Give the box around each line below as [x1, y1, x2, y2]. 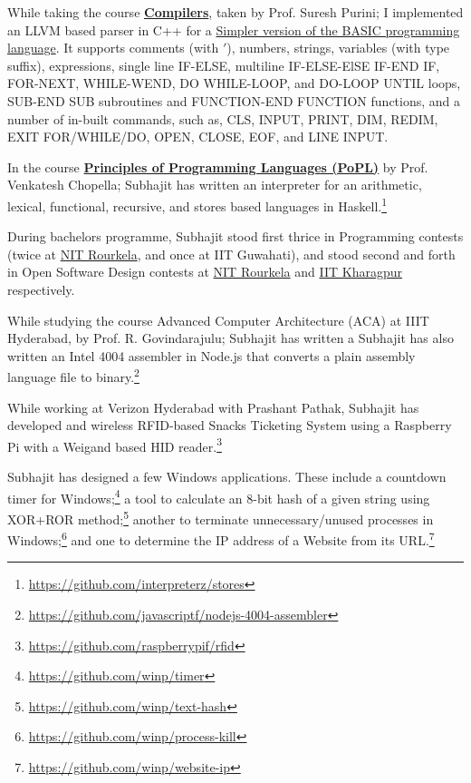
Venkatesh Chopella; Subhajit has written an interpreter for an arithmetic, [7, 175, 422, 194]
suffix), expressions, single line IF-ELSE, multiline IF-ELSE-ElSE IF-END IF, [7, 55, 440, 74]
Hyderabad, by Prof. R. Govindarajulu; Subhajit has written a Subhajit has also [7, 328, 454, 347]
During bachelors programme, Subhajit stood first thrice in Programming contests [7, 227, 464, 246]
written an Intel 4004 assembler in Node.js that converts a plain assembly [7, 346, 416, 365]
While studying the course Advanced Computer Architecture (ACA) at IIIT [7, 310, 429, 329]
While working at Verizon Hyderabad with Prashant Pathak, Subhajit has [7, 397, 419, 416]
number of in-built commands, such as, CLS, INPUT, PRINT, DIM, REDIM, [7, 109, 438, 128]
